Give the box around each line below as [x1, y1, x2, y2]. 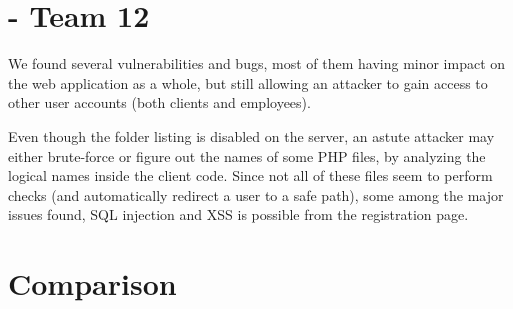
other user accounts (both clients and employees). [8, 92, 311, 113]
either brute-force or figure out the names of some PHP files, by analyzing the [8, 145, 486, 166]
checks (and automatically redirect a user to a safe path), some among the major [8, 184, 504, 205]
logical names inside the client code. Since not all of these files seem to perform [8, 165, 493, 186]
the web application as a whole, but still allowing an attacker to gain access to [8, 72, 488, 93]
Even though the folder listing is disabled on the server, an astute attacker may [8, 125, 495, 146]
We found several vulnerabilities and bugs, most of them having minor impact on [8, 53, 506, 74]
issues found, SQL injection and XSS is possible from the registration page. [8, 204, 469, 225]
